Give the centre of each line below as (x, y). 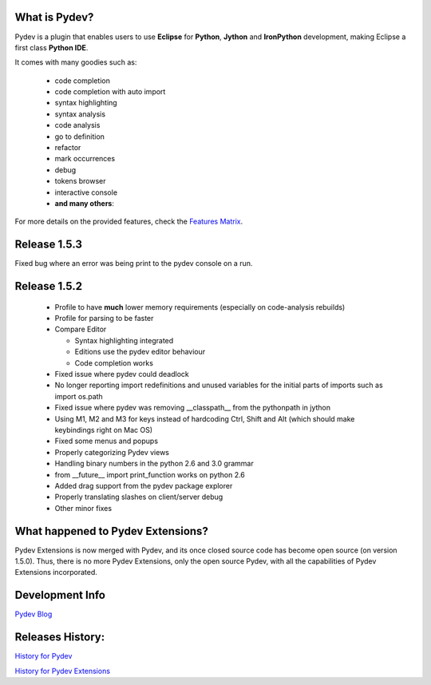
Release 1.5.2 (49, 286)
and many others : (85, 203)
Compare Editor (81, 329)
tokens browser (80, 181)
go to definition (80, 137)
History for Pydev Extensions (63, 671)
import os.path (79, 396)
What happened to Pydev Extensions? (112, 531)
